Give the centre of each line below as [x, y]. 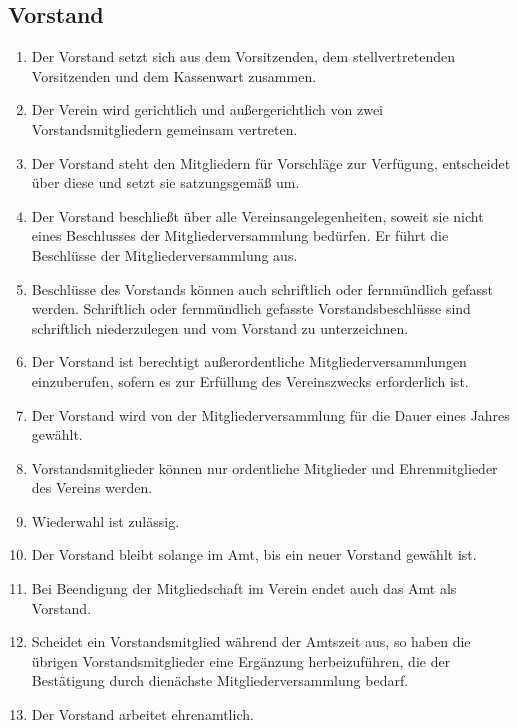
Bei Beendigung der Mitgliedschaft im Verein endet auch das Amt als [244, 588]
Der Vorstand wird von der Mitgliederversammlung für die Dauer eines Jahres [270, 414]
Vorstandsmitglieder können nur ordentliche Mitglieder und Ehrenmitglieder [264, 467]
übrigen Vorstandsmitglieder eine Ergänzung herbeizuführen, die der [241, 660]
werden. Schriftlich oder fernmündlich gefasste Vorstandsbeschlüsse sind [251, 308]
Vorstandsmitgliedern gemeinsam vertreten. [164, 128]
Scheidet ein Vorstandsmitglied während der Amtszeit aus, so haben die [251, 641]
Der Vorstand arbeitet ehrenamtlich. [142, 714]
